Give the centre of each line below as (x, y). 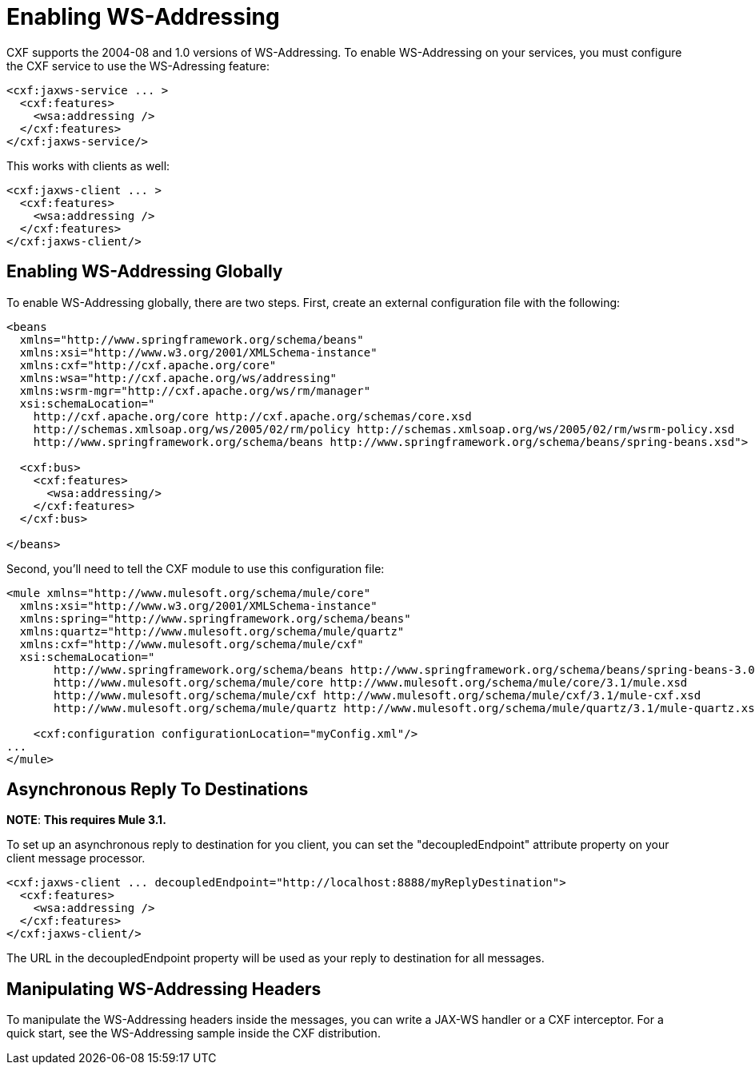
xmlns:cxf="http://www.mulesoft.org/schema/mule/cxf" (192, 644)
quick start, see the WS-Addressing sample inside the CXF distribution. (194, 1033)
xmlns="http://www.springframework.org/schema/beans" (192, 339)
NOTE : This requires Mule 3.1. (86, 820)
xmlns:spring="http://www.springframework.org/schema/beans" (215, 618)
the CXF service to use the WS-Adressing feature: (138, 66)
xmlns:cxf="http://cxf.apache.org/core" (148, 365)
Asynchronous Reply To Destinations (158, 790)
